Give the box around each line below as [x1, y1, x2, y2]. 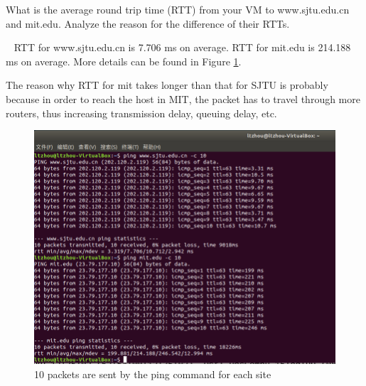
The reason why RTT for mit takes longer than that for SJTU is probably [6, 77, 328, 92]
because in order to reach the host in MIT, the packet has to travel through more [6, 91, 360, 106]
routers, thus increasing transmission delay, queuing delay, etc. [6, 105, 277, 120]
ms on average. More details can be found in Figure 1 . [6, 53, 242, 68]
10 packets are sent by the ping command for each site [34, 366, 271, 381]
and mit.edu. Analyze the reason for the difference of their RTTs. [6, 16, 290, 31]
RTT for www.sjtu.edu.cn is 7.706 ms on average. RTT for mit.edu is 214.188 [14, 40, 351, 55]
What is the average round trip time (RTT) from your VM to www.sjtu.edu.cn [6, 2, 350, 16]
